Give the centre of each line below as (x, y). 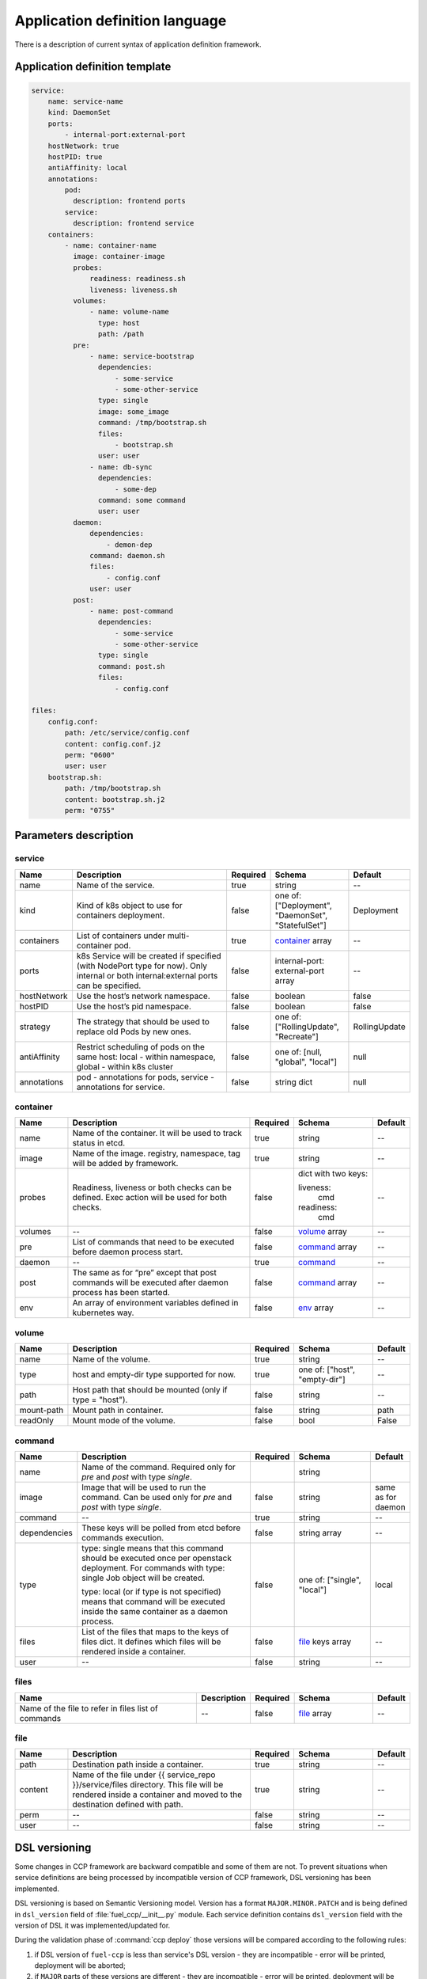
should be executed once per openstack (157, 1558)
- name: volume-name (129, 312)
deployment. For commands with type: (153, 1567)
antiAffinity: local (88, 168)
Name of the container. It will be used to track (157, 1134)
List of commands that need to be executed (153, 1242)
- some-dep (136, 489)
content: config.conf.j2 (113, 744)
